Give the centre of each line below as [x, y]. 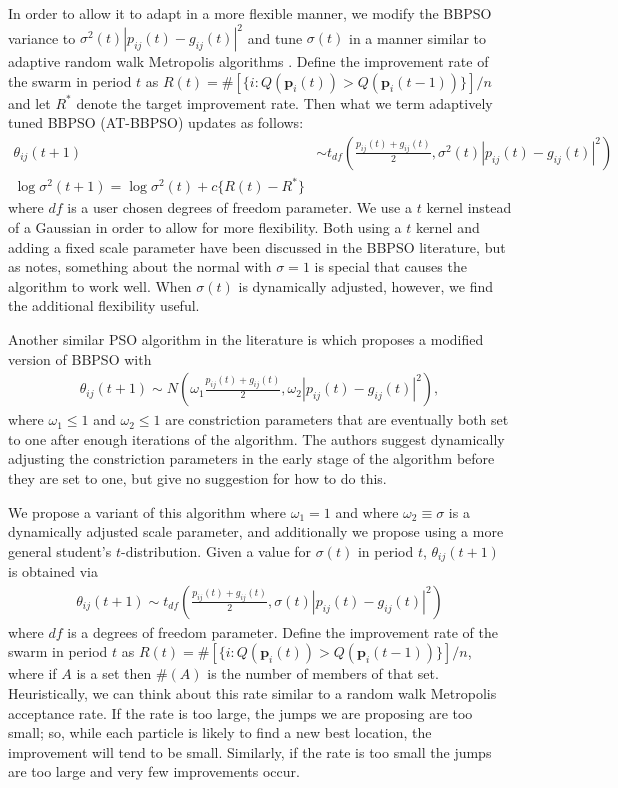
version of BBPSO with [80, 358]
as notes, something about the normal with [140, 266]
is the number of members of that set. [323, 673]
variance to [42, 37]
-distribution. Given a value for [216, 550]
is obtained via [53, 571]
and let [29, 102]
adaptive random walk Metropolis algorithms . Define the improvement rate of [248, 61]
